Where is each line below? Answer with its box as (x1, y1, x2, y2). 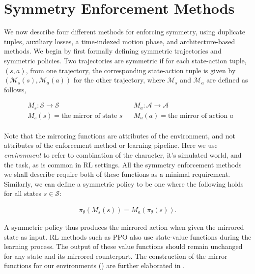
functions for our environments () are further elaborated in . (4, 260, 185, 271)
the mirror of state (61, 112, 117, 119)
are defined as (206, 75, 248, 85)
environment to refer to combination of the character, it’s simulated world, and (4, 150, 242, 160)
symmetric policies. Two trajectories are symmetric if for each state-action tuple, (4, 55, 247, 65)
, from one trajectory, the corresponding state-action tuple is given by (26, 65, 236, 75)
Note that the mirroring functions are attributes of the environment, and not (4, 130, 235, 140)
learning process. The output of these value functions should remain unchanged (4, 241, 243, 251)
